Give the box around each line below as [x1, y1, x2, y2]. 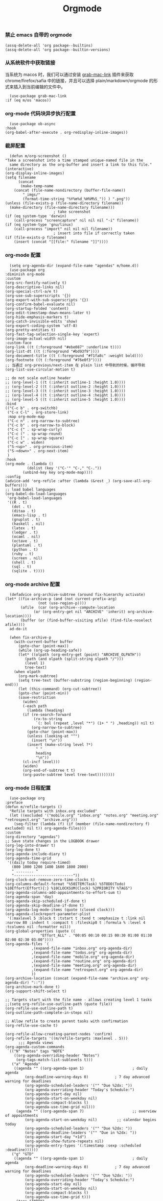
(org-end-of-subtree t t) [23, 768, 76, 773]
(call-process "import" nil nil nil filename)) [14, 226, 113, 232]
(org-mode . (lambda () [5, 461, 54, 466]
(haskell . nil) [11, 521, 45, 526]
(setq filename [5, 175, 36, 180]
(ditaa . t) [11, 508, 36, 514]
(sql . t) [11, 564, 32, 569]
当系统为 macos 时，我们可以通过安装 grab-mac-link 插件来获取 [5, 72, 134, 77]
